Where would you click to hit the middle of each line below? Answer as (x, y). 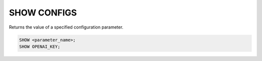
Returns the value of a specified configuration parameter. (66, 27)
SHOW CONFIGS (43, 13)
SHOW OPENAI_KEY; (40, 46)
